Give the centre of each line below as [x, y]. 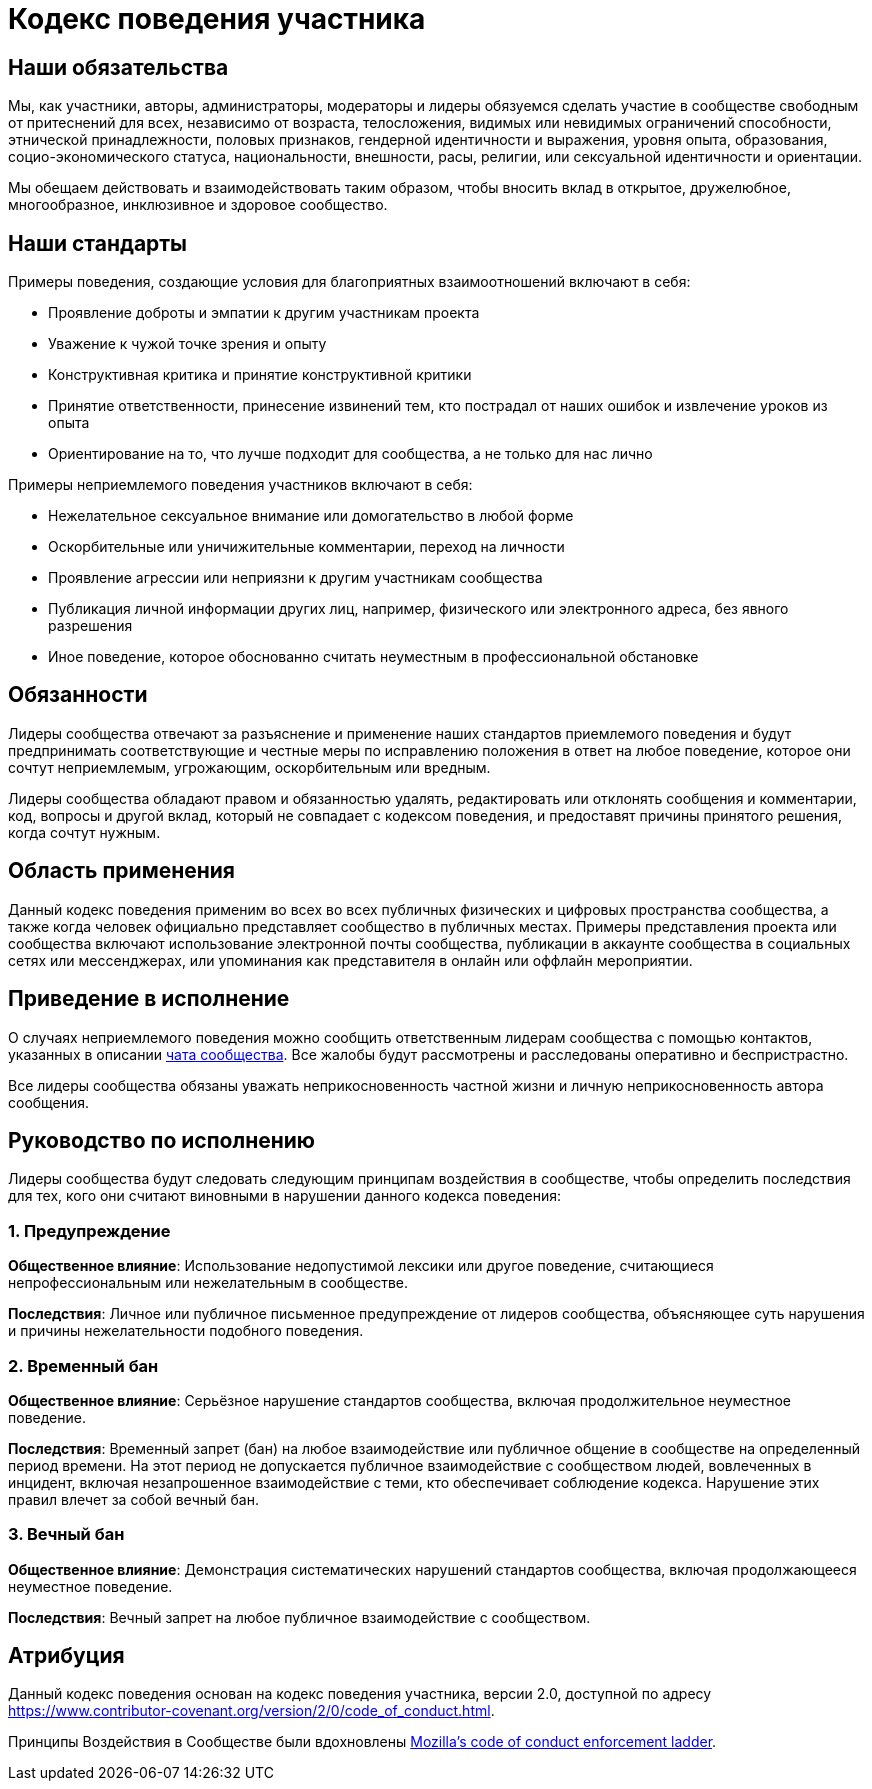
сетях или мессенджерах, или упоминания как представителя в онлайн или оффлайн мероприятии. [350, 960]
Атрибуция [66, 1656]
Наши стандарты [98, 243]
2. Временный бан [83, 1365]
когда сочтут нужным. [84, 832]
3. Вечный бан [66, 1534]
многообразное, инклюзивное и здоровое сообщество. [198, 205]
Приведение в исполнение [149, 999]
